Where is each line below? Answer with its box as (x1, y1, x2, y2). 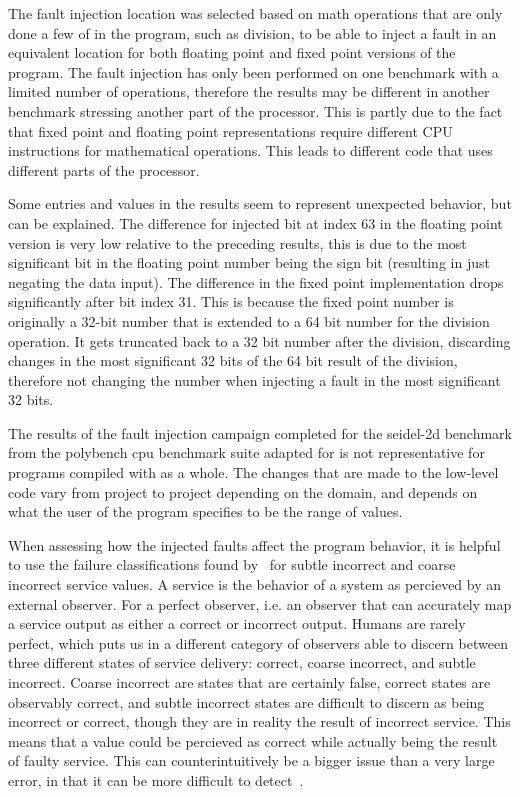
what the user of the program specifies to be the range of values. (8, 501, 403, 522)
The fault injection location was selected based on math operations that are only (8, 3, 503, 23)
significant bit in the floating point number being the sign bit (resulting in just (8, 252, 490, 273)
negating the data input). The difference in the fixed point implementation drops (8, 271, 504, 292)
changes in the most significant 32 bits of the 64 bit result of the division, (8, 350, 458, 371)
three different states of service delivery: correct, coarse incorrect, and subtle (8, 652, 476, 673)
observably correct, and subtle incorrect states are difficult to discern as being (8, 691, 485, 712)
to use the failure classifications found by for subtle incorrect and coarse (8, 554, 456, 575)
